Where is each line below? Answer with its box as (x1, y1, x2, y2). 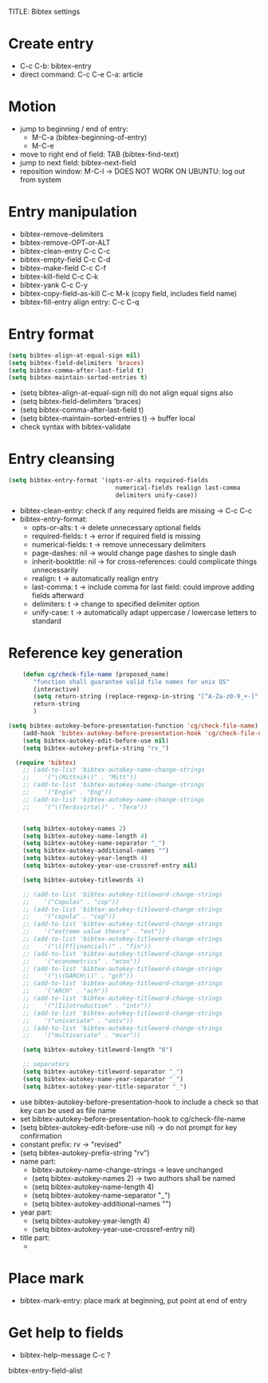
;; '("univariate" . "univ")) (22, 1016, 134, 1024)
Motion (8, 97, 57, 116)
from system (19, 175, 62, 184)
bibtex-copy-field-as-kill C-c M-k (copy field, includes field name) (19, 288, 238, 298)
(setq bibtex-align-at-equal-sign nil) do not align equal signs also (19, 388, 234, 398)
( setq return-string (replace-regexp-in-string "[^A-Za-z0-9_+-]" (33, 692, 259, 701)
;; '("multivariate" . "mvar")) (22, 1032, 141, 1040)
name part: (19, 1156, 56, 1166)
